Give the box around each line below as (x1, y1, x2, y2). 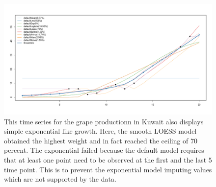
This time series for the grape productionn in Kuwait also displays (4, 116, 204, 126)
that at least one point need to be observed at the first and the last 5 (4, 155, 212, 165)
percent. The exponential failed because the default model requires (4, 145, 204, 155)
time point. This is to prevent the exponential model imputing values (4, 164, 212, 174)
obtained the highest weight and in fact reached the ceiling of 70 (4, 135, 198, 145)
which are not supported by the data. (4, 174, 116, 184)
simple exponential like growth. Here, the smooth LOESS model (4, 126, 197, 136)
